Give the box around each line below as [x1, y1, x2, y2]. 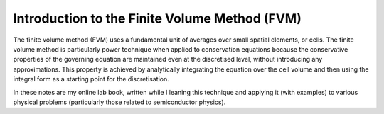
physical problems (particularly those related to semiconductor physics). [13, 98, 226, 106]
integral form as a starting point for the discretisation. [13, 75, 170, 84]
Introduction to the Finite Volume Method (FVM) [13, 11, 302, 26]
